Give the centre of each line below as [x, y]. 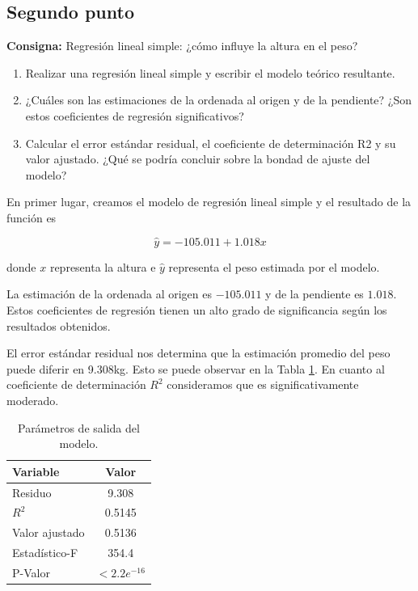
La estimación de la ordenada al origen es [109, 294]
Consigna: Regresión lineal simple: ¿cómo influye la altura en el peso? [182, 46]
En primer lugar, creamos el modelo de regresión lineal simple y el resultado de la [209, 202]
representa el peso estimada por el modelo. [274, 266]
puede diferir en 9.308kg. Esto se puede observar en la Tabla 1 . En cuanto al [196, 368]
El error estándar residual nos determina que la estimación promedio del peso [198, 353]
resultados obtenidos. [59, 325]
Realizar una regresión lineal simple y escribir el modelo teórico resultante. [210, 72]
